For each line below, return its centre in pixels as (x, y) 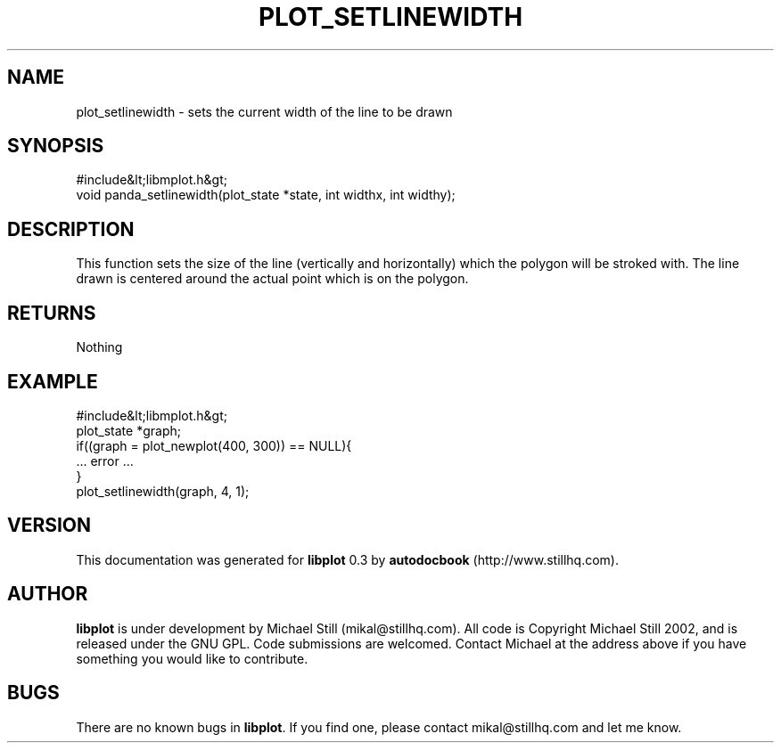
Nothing (99, 347)
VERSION (49, 526)
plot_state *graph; (128, 430)
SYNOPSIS (56, 146)
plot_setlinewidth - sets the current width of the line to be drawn (264, 111)
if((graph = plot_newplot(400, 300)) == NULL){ (214, 445)
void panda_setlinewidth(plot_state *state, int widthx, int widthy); (266, 195)
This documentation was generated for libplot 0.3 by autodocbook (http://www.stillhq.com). (347, 559)
